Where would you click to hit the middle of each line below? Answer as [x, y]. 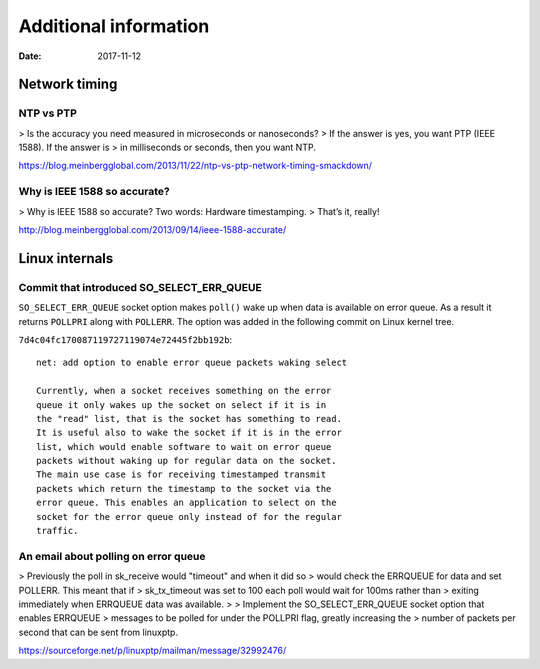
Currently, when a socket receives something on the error [184, 391]
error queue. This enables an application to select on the [186, 503]
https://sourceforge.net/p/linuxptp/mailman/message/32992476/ [152, 651]
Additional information [114, 26]
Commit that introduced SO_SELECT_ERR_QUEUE [140, 287]
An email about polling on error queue [112, 556]
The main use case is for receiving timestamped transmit [181, 474]
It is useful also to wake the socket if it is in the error [189, 433]
